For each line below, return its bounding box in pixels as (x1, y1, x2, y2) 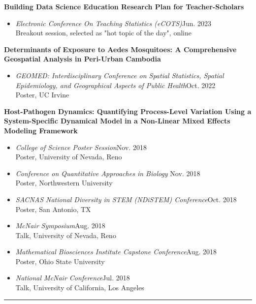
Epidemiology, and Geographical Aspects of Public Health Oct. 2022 (15, 80, 216, 90)
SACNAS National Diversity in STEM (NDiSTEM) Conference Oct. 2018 (15, 194, 237, 204)
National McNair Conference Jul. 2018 (15, 273, 130, 283)
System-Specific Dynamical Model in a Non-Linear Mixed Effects (4, 116, 230, 126)
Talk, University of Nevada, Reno (15, 230, 116, 240)
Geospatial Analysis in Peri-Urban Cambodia (4, 54, 161, 64)
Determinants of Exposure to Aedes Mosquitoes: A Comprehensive (4, 44, 237, 54)
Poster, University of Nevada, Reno (15, 152, 122, 162)
